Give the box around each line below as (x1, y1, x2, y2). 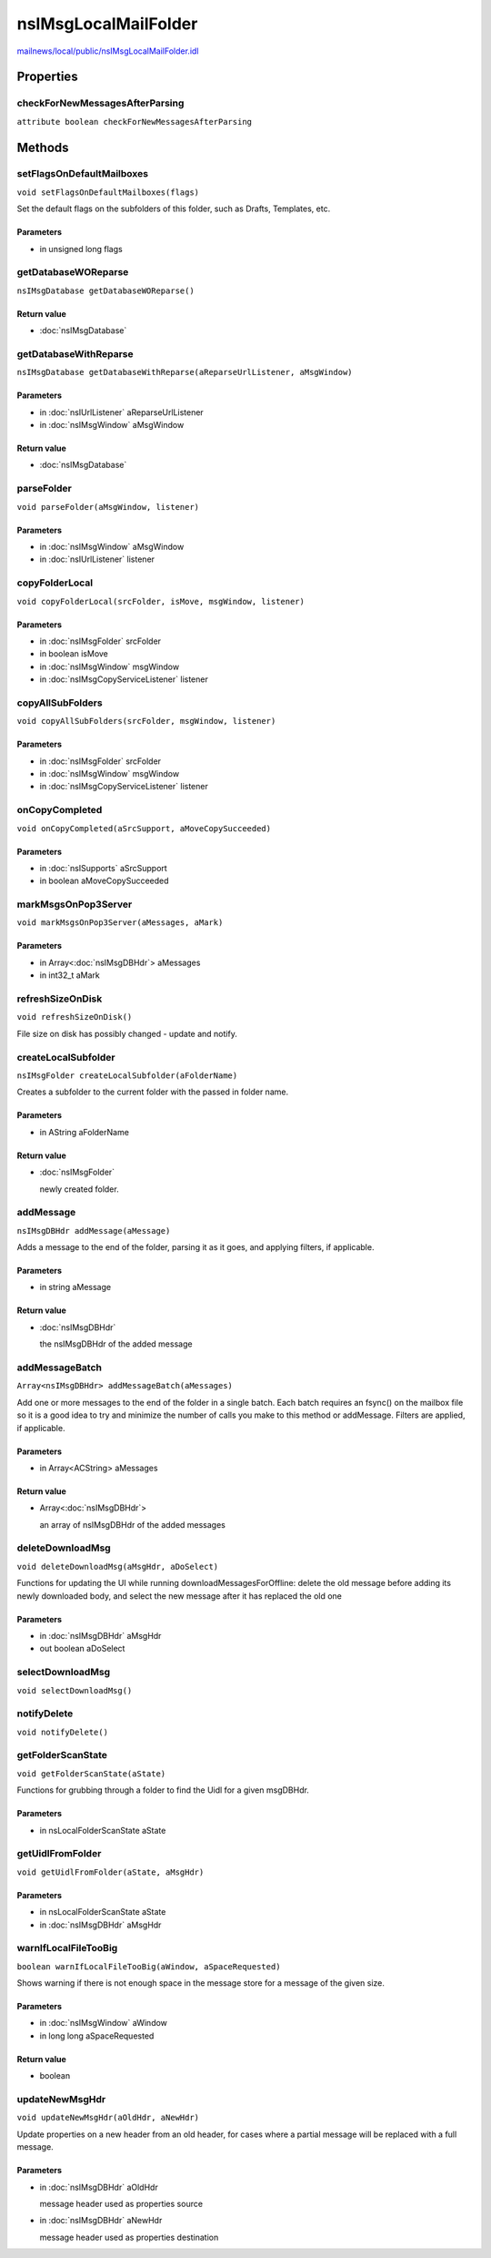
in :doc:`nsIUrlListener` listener (39, 554, 155, 564)
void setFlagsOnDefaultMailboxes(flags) (16, 187, 200, 198)
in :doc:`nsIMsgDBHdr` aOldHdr (39, 2182, 158, 2192)
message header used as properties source (39, 2198, 204, 2209)
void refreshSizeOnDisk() (16, 1012, 133, 1022)
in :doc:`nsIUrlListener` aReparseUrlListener (39, 406, 204, 418)
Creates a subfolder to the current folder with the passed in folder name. (16, 1086, 289, 1097)
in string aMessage (39, 1282, 112, 1293)
